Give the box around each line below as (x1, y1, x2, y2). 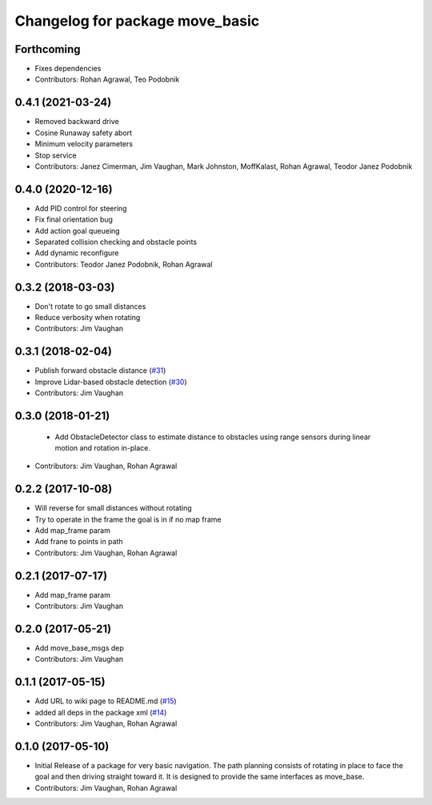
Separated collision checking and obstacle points (34, 237, 198, 246)
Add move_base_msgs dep (34, 643, 124, 653)
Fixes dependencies (34, 64, 102, 74)
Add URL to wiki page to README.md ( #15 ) (34, 696, 177, 706)
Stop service (34, 150, 77, 160)
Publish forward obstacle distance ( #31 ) (34, 366, 166, 375)
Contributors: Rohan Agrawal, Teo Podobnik (34, 74, 180, 84)
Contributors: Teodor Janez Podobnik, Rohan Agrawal (34, 259, 213, 269)
